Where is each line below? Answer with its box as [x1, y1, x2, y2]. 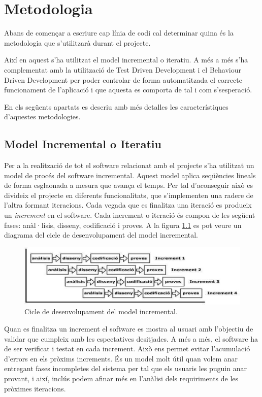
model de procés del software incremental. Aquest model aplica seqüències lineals [4, 170, 256, 180]
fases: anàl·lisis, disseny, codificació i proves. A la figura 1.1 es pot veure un [4, 219, 242, 230]
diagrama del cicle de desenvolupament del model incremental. [4, 229, 199, 240]
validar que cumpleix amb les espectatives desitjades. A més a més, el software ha [4, 333, 258, 344]
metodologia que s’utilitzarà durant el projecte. [4, 37, 151, 48]
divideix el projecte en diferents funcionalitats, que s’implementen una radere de [4, 189, 253, 200]
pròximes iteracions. [4, 383, 66, 393]
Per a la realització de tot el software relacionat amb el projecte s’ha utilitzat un [4, 160, 254, 171]
